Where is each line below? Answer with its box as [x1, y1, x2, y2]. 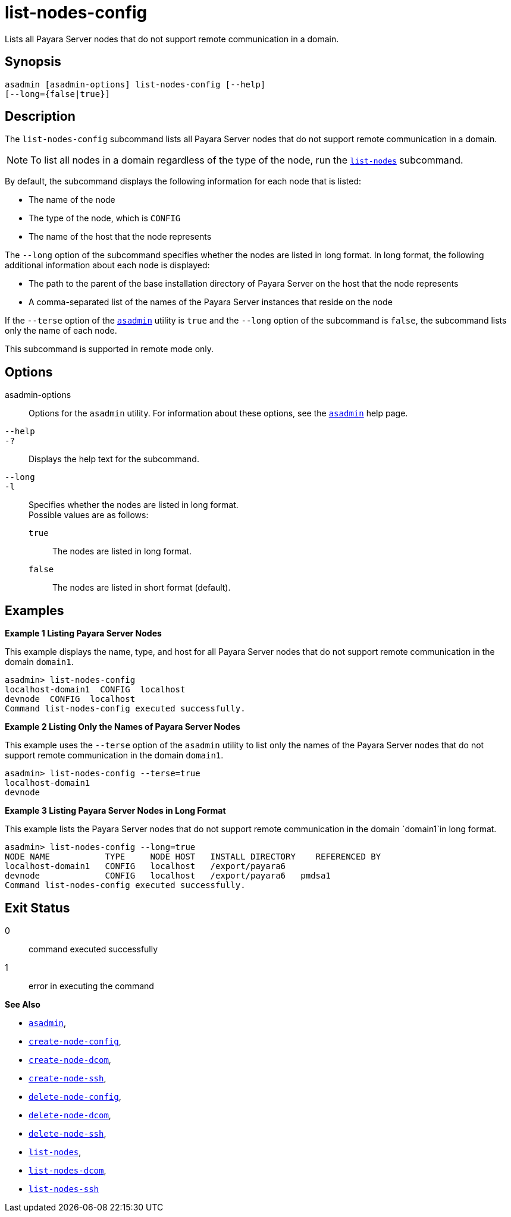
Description [5, 109, 76, 124]
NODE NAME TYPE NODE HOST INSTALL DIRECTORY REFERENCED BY [5, 852, 381, 862]
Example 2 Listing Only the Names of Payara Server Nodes [5, 722, 240, 732]
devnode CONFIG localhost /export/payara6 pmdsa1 [5, 871, 331, 881]
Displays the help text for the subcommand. [29, 454, 199, 465]
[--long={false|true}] [5, 89, 111, 99]
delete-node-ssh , [29, 1128, 106, 1138]
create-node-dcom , [29, 1054, 111, 1065]
